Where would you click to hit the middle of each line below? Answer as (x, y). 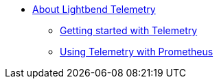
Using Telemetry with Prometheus (137, 52)
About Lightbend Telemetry (94, 9)
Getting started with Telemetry (129, 30)
